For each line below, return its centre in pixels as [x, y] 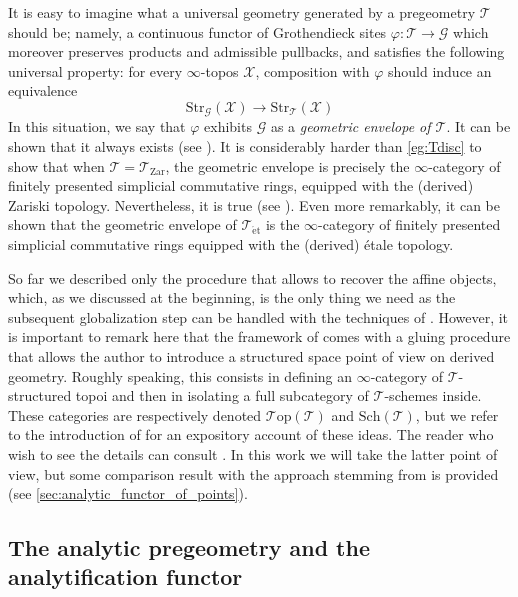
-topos [219, 70]
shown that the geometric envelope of [122, 224]
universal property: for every [95, 70]
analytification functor [125, 576]
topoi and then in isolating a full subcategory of [222, 395]
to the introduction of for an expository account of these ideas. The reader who [251, 434]
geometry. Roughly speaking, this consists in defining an [180, 375]
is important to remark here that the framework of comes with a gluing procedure [259, 336]
